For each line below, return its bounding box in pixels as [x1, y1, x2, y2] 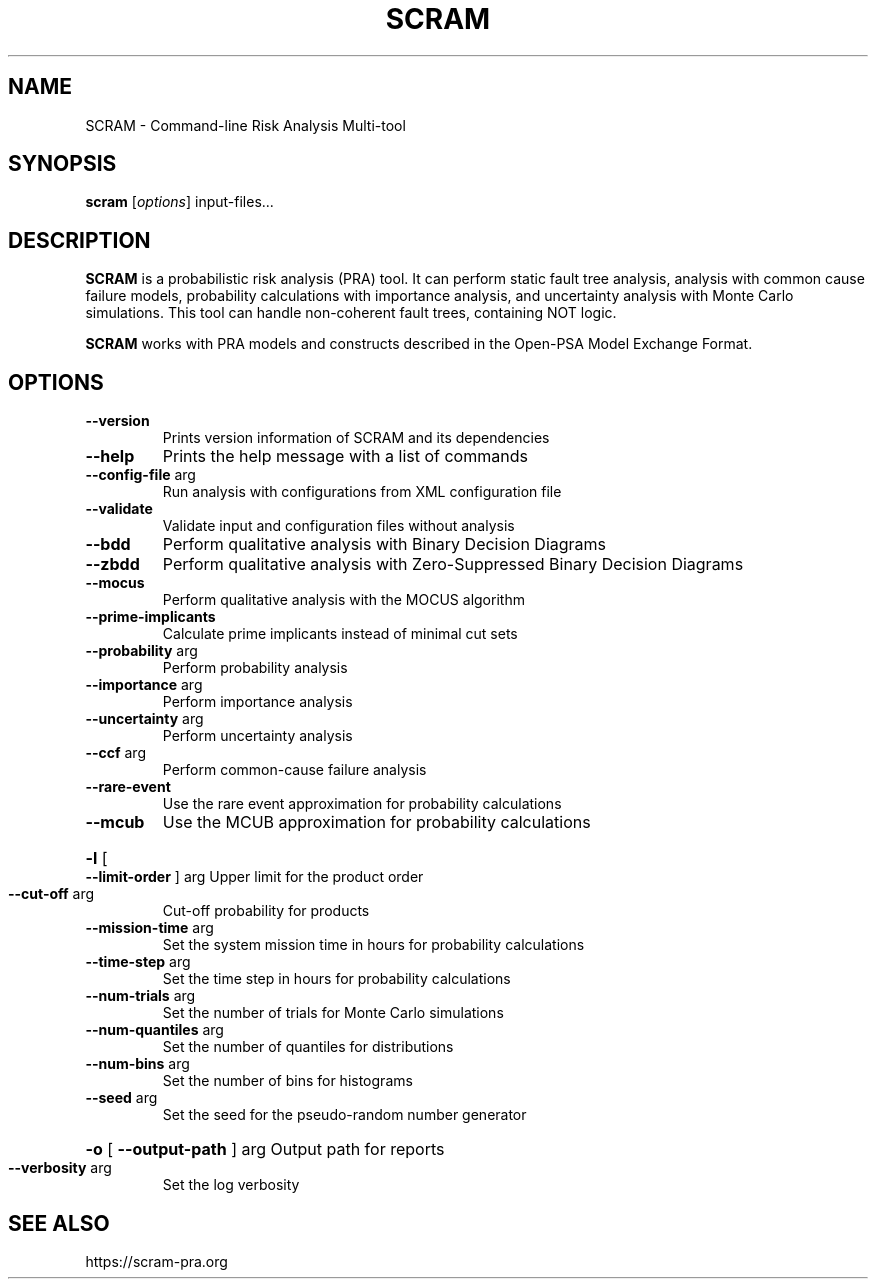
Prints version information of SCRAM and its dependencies [162, 429, 550, 447]
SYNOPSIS [8, 151, 117, 177]
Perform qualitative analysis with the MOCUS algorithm [162, 591, 525, 609]
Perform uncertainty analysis [162, 727, 353, 745]
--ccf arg [85, 744, 146, 762]
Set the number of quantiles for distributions [162, 1038, 454, 1056]
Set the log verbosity [162, 1176, 300, 1194]
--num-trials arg [85, 987, 196, 1005]
